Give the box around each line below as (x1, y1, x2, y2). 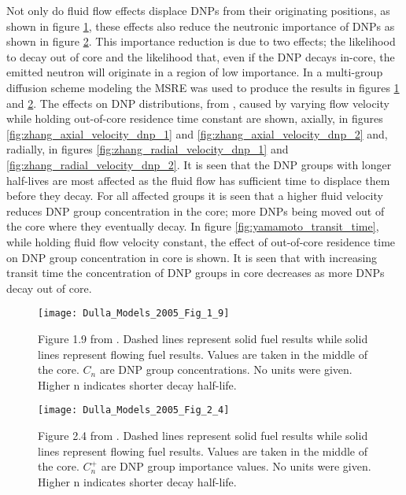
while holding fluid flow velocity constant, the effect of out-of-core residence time (6, 233, 396, 249)
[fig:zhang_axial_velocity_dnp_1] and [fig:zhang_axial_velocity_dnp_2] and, (6, 125, 388, 142)
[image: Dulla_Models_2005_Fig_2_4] (38, 404, 230, 416)
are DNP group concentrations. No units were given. (99, 361, 352, 378)
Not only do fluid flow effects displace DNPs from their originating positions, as (6, 2, 390, 18)
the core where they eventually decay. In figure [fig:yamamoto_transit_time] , (6, 218, 379, 235)
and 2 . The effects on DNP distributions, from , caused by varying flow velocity (6, 94, 389, 111)
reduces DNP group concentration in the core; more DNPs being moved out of (6, 202, 385, 219)
